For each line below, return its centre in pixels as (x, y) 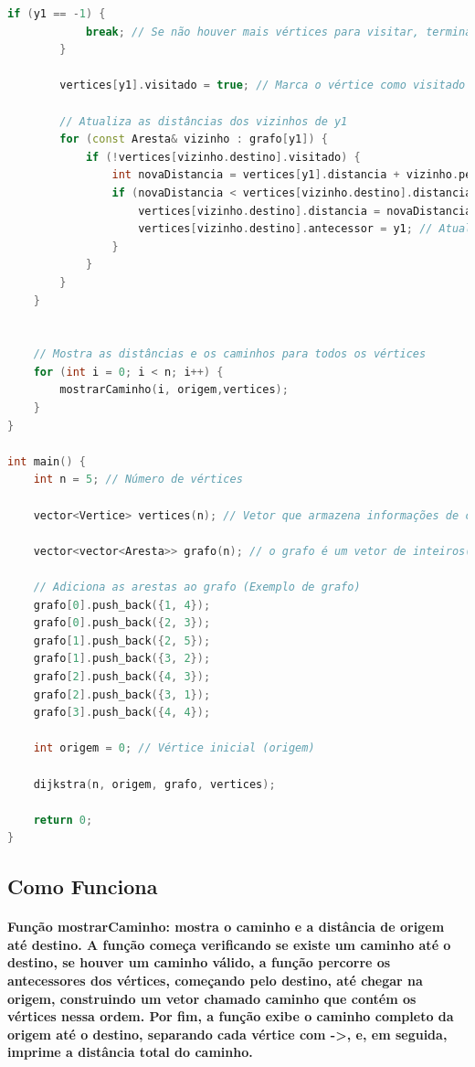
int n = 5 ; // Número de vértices (138, 480)
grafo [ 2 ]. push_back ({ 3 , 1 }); (122, 694)
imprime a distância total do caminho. (130, 1052)
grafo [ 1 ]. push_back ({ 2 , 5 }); (122, 640)
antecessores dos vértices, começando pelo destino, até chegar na (215, 981)
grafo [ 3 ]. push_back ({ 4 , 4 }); (122, 713)
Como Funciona (83, 886)
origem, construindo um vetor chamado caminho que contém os (212, 998)
